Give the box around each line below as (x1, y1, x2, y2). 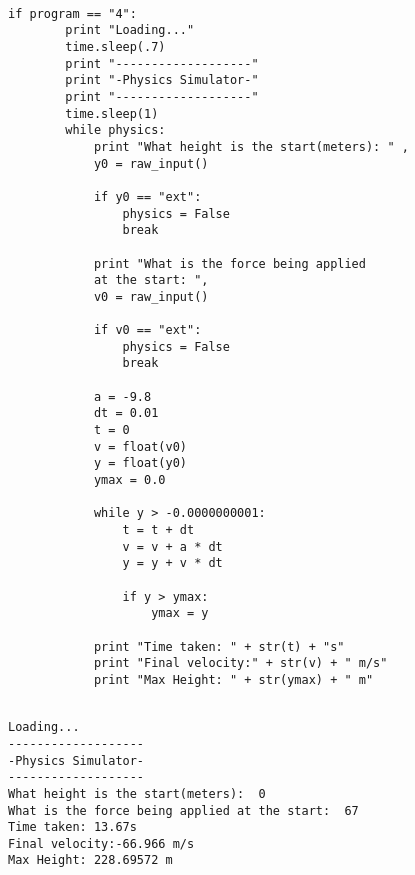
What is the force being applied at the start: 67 (8, 803, 359, 818)
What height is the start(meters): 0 (8, 786, 266, 801)
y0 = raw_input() (93, 156, 209, 171)
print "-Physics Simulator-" (65, 73, 259, 88)
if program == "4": (8, 6, 137, 21)
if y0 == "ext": (93, 189, 202, 204)
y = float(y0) (93, 456, 187, 471)
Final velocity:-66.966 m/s (8, 836, 195, 851)
